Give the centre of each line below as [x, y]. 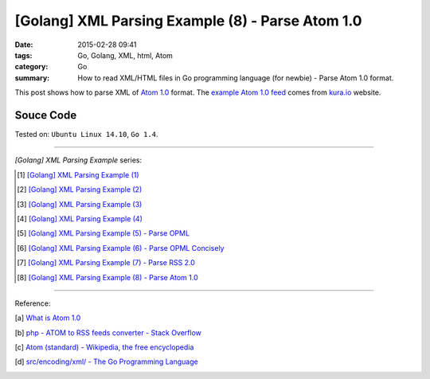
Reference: [33, 303]
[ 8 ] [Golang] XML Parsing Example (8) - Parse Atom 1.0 [107, 277]
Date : [24, 45]
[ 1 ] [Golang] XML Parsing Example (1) [78, 174]
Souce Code [46, 115]
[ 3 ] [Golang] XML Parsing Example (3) [80, 204]
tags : [23, 55]
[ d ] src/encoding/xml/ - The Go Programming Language [106, 361]
